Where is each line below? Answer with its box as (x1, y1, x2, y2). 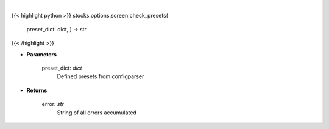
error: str (41, 101, 64, 108)
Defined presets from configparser (57, 73, 144, 80)
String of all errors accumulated (57, 109, 137, 116)
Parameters (26, 50, 57, 58)
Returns (26, 87, 48, 94)
